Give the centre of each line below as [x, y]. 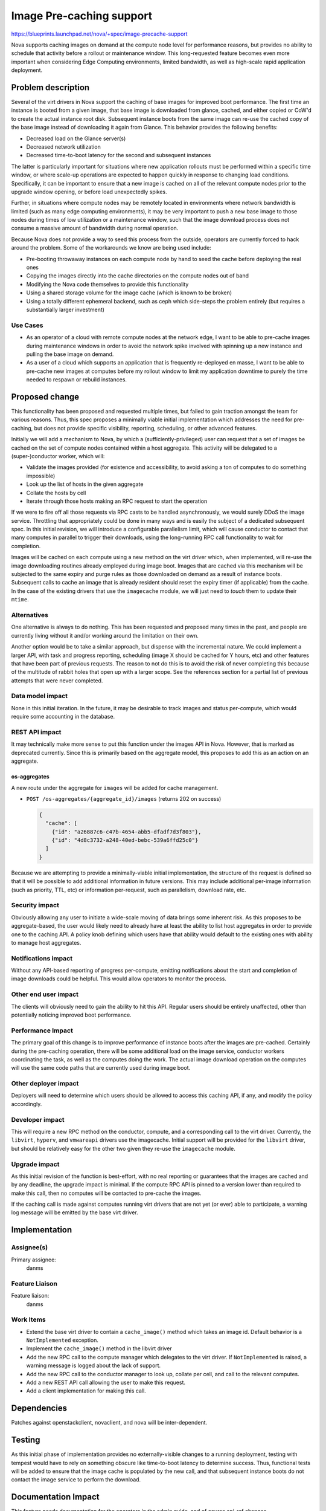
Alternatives [30, 615]
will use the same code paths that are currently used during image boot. [101, 1068]
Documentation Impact [55, 1497]
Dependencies [39, 1408]
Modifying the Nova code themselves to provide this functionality [107, 284]
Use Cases [27, 325]
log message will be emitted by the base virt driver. [75, 1212]
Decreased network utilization [63, 147]
